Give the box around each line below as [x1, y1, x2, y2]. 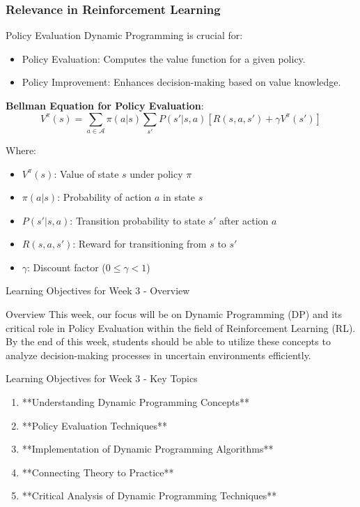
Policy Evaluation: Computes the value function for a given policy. [22, 51, 306, 66]
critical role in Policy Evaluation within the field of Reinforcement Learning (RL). [6, 320, 356, 335]
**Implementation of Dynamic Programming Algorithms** [22, 441, 274, 456]
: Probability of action [57, 190, 152, 204]
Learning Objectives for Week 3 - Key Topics [6, 371, 198, 386]
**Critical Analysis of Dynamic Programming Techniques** [22, 488, 277, 503]
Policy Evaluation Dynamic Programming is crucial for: [6, 28, 243, 43]
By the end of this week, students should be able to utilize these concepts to [6, 334, 331, 349]
